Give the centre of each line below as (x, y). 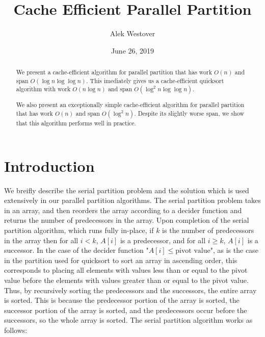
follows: (16, 330)
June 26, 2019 (132, 50)
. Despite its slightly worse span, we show (189, 113)
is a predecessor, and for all (163, 240)
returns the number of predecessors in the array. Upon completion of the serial (127, 220)
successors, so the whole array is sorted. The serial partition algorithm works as (128, 320)
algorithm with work (43, 89)
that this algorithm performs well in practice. (76, 123)
